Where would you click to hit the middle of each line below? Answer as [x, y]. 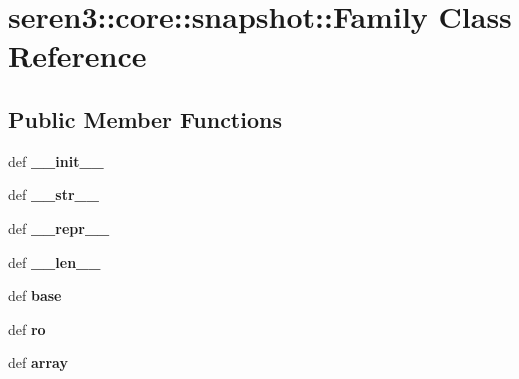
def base [35, 295]
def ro [27, 328]
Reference [77, 55]
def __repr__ [59, 227]
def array [38, 362]
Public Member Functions [145, 118]
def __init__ [56, 160]
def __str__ [53, 194]
